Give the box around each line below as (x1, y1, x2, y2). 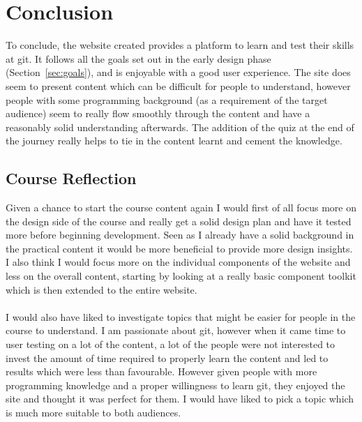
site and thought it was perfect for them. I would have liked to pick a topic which (6, 391, 354, 406)
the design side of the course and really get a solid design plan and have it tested (6, 213, 352, 228)
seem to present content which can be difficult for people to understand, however (6, 78, 351, 93)
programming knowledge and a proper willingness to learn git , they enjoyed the (6, 377, 345, 392)
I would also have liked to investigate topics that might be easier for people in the (6, 309, 356, 324)
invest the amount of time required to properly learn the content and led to (6, 350, 329, 365)
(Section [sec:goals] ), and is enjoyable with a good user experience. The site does (6, 65, 351, 80)
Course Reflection (6, 167, 137, 189)
